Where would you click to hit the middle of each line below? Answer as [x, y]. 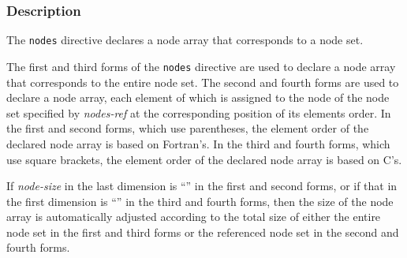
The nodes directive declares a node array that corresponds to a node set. [185, 40]
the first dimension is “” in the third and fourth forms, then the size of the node [200, 201]
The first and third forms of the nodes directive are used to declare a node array [201, 66]
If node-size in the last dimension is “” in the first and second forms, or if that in [202, 186]
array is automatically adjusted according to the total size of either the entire [194, 217]
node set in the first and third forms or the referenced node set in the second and [203, 232]
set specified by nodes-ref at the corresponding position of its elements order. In [199, 112]
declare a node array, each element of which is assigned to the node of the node [198, 97]
